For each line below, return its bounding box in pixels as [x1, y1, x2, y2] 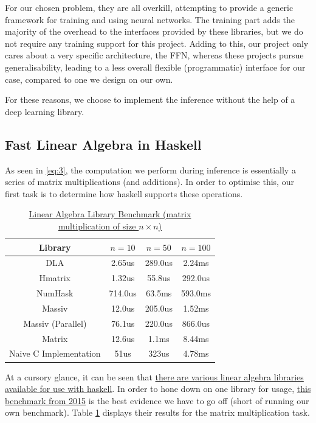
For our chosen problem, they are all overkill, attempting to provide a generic [5, 1, 294, 13]
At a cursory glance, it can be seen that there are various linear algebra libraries [5, 370, 304, 383]
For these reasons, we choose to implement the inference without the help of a [5, 93, 295, 106]
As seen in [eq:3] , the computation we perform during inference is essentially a [5, 163, 296, 176]
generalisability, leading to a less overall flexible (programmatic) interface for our [5, 60, 306, 73]
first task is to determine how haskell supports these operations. [5, 187, 243, 200]
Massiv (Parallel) [23, 316, 87, 329]
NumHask [36, 287, 74, 299]
